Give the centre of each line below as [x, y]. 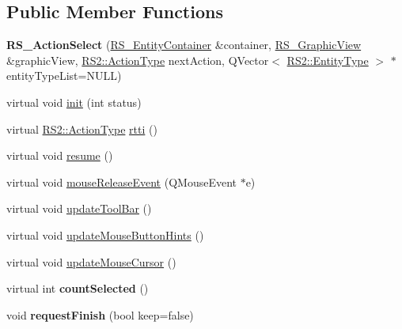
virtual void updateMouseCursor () [91, 261]
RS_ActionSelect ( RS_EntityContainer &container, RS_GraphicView [184, 45]
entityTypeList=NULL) [64, 76]
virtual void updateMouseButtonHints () [105, 234]
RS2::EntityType [328, 60]
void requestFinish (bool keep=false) [100, 314]
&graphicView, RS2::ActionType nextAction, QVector [138, 60]
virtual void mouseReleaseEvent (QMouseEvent [121, 182]
